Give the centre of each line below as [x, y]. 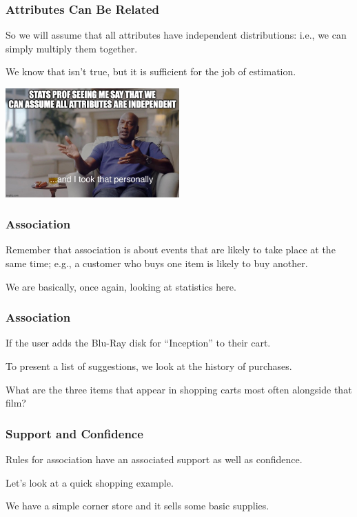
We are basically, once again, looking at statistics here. [121, 286]
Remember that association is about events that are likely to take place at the [171, 250]
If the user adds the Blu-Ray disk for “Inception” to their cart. [138, 343]
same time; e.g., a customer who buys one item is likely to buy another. [157, 263]
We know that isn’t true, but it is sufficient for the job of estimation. [151, 71]
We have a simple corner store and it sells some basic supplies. [137, 506]
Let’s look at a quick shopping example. [90, 482]
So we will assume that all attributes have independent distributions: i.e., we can [176, 35]
